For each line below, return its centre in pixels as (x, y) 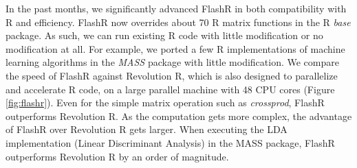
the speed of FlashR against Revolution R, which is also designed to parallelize (172, 75)
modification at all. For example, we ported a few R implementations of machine (175, 48)
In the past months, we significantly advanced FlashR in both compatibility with (176, 8)
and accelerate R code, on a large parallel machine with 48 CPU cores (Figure (170, 89)
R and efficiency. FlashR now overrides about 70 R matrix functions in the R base (178, 22)
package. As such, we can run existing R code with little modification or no (164, 35)
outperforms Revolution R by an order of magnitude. (117, 156)
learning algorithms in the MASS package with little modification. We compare (172, 62)
